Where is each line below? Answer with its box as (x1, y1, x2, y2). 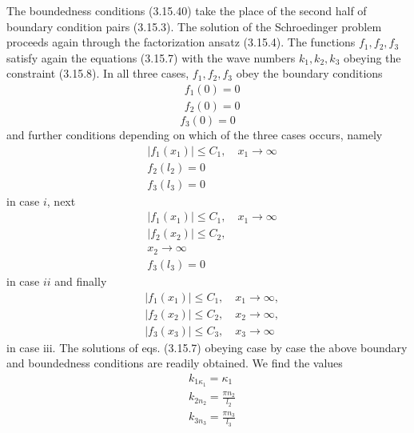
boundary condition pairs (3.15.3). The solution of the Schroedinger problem (6, 18, 382, 34)
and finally (54, 272, 107, 289)
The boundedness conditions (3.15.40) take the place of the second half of (6, 2, 367, 18)
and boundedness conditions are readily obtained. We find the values (6, 355, 343, 371)
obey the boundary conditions (236, 65, 383, 82)
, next (46, 192, 76, 209)
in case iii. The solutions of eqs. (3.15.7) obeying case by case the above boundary (6, 339, 408, 355)
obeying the (343, 49, 401, 66)
